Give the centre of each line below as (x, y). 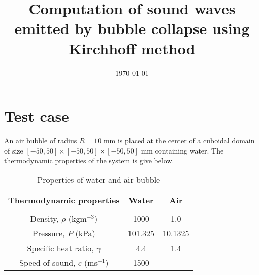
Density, (44, 218)
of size (14, 150)
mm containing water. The (182, 150)
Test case (37, 116)
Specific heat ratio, (60, 248)
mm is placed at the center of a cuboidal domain (179, 141)
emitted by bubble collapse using (132, 28)
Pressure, (48, 233)
